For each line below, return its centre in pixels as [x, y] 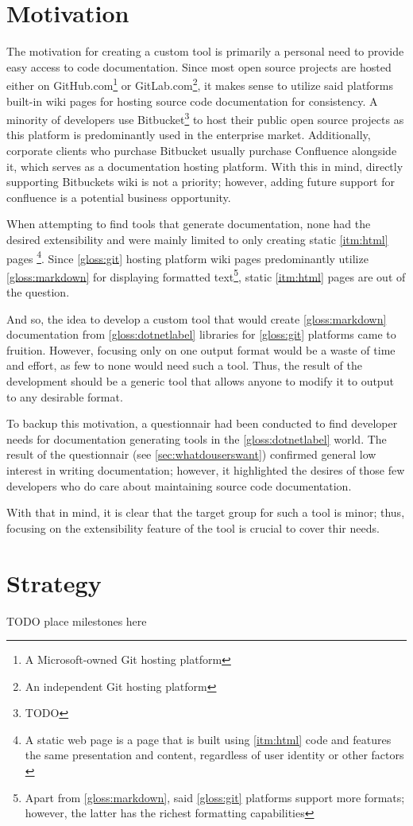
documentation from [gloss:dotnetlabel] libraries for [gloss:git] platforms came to [201, 334]
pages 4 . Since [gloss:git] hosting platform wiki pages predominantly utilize [187, 257]
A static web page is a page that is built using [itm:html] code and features [208, 739]
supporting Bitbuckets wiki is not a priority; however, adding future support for [201, 182]
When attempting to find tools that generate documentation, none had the [189, 224]
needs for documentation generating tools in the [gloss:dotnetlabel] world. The [197, 438]
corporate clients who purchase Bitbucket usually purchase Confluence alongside [202, 150]
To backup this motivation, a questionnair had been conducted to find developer [202, 423]
